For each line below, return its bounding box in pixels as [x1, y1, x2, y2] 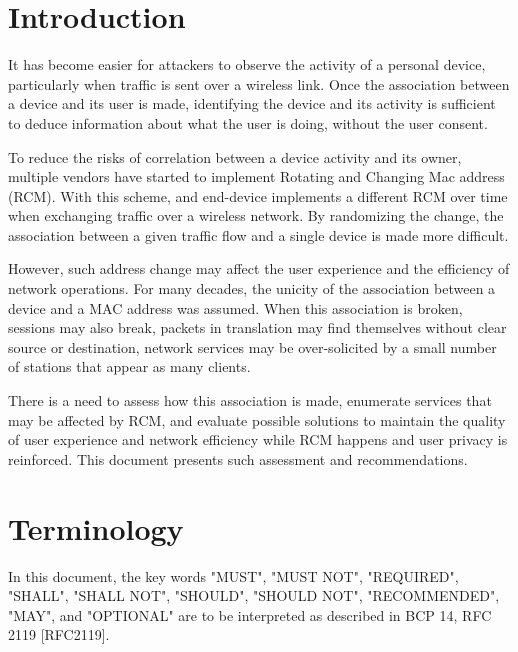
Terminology [8, 507, 184, 548]
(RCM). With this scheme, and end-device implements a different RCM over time [8, 185, 508, 206]
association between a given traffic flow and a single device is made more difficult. [8, 224, 509, 245]
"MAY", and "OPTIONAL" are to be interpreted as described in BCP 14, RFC [8, 604, 492, 625]
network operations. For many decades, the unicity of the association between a [8, 278, 496, 299]
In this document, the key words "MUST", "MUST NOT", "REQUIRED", [8, 565, 459, 586]
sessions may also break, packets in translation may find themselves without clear [8, 317, 507, 338]
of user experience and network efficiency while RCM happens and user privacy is [8, 429, 508, 450]
